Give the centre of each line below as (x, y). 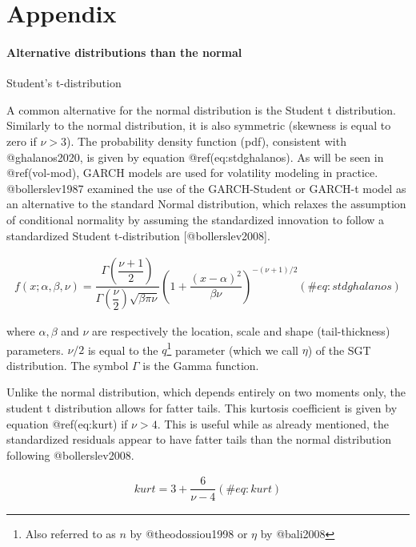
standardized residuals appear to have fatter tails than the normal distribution (199, 439)
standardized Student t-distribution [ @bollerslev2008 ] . (138, 235)
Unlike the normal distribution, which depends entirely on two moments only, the (206, 392)
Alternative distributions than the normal (124, 52)
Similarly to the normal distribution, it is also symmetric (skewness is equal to (199, 125)
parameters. (35, 350)
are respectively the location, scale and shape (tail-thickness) (241, 331)
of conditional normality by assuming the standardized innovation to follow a (196, 219)
